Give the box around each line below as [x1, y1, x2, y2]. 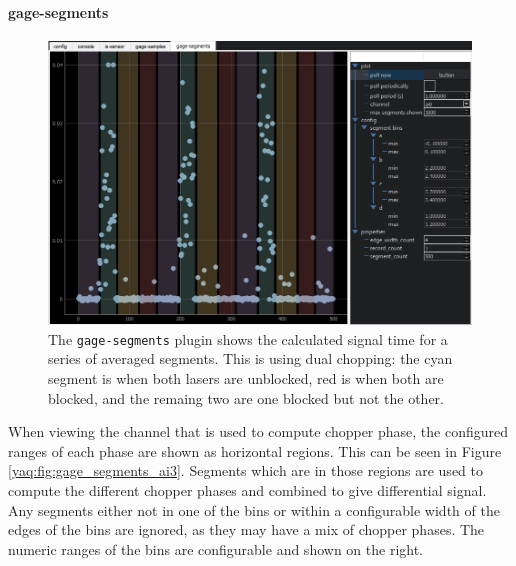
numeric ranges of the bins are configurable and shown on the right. [8, 538, 424, 559]
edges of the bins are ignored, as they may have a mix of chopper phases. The [8, 519, 485, 540]
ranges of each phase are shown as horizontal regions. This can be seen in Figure [8, 440, 502, 461]
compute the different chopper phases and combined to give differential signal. [8, 479, 487, 500]
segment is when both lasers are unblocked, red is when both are [48, 367, 444, 388]
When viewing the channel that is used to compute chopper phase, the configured [8, 421, 509, 442]
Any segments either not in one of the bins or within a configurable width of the [8, 499, 500, 520]
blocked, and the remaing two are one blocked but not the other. [48, 387, 445, 408]
